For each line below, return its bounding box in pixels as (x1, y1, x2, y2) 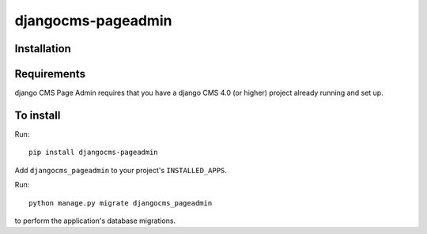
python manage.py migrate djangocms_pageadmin (28, 198, 213, 207)
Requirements (14, 67, 86, 81)
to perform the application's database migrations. (14, 216, 176, 225)
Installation (14, 42, 71, 55)
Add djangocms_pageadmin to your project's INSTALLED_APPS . (14, 165, 227, 175)
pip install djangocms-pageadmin (28, 148, 158, 157)
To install (14, 108, 61, 122)
